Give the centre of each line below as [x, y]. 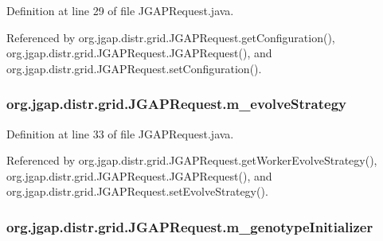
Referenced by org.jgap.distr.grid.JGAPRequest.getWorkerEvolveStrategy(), [192, 160]
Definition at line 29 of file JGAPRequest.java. [120, 10]
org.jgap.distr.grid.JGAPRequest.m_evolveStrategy [176, 104]
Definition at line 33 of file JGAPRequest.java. [120, 133]
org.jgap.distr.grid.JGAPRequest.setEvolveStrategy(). [137, 191]
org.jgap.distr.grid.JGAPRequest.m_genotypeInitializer [190, 226]
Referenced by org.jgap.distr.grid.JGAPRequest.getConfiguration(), [171, 37]
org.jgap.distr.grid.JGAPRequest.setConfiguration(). [134, 68]
